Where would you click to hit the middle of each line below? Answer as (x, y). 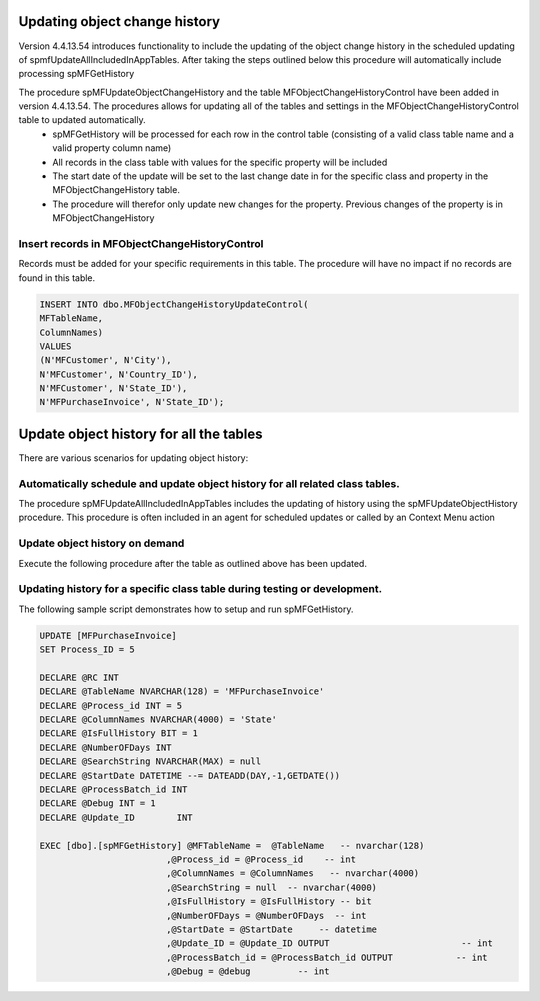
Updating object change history (119, 21)
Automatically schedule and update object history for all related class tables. (209, 483)
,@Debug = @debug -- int (247, 971)
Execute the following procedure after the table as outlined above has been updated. (192, 563)
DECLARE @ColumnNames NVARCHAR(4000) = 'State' (158, 719)
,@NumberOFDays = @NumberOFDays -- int (266, 915)
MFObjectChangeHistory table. (116, 190)
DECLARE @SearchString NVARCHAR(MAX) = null (150, 761)
